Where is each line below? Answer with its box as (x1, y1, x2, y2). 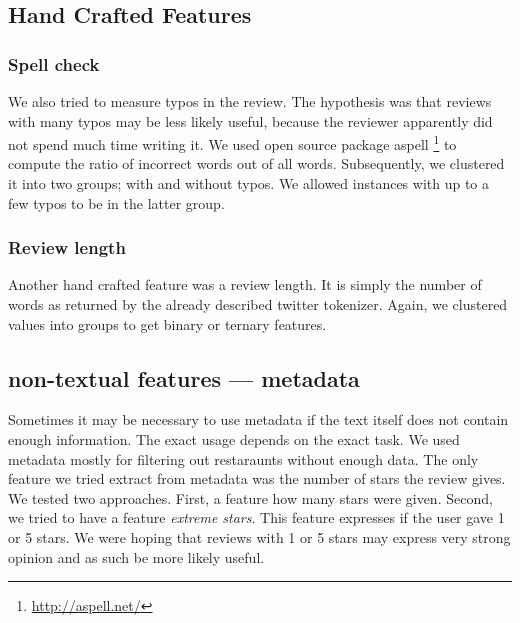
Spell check (8, 51, 100, 76)
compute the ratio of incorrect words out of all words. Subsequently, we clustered (8, 153, 505, 174)
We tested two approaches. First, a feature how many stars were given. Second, (8, 487, 493, 508)
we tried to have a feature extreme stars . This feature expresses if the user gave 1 (8, 507, 505, 528)
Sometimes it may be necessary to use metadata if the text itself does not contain (8, 409, 509, 430)
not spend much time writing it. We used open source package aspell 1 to (8, 131, 457, 154)
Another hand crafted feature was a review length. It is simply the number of (8, 274, 482, 295)
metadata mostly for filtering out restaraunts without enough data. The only (8, 448, 479, 469)
